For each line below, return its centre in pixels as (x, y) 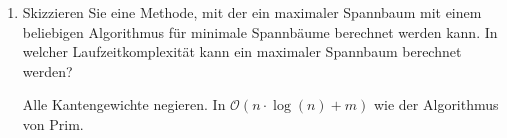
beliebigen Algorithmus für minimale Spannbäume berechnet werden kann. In (260, 31)
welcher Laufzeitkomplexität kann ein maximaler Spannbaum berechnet (242, 51)
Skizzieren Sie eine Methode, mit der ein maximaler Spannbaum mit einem (252, 12)
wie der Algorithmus (436, 104)
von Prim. (53, 123)
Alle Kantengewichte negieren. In (124, 104)
